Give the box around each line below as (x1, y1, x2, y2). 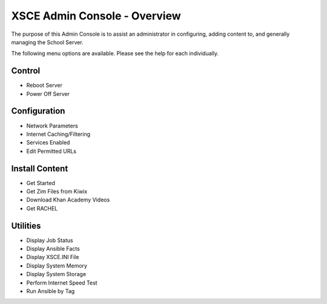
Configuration (11, 106, 65, 117)
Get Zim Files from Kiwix (26, 188, 88, 195)
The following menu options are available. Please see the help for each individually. (11, 50, 219, 57)
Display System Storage (26, 271, 87, 278)
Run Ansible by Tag (26, 288, 75, 295)
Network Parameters (26, 122, 78, 129)
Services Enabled (26, 139, 70, 146)
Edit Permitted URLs (26, 147, 77, 155)
